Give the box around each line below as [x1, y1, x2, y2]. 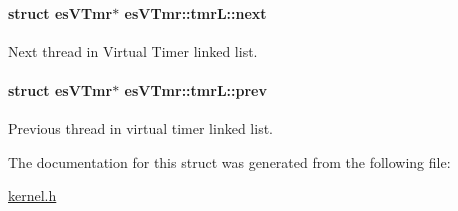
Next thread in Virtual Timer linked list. [8, 40, 258, 61]
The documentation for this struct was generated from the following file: [8, 151, 451, 172]
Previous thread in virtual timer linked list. [8, 118, 273, 139]
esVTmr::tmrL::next [124, 2, 267, 23]
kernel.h [8, 185, 57, 206]
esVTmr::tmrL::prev [124, 79, 267, 100]
